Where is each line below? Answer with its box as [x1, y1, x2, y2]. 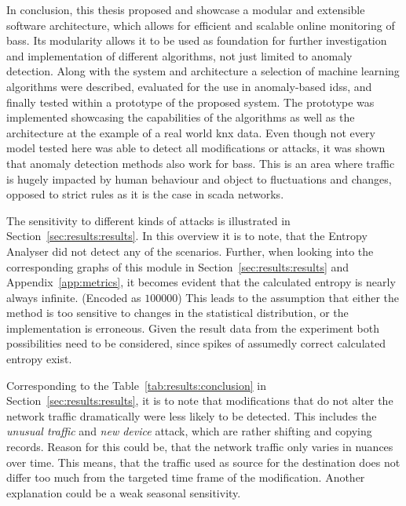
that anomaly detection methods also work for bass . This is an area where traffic [6, 155, 395, 171]
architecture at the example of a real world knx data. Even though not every [6, 124, 375, 140]
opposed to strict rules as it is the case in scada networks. [6, 186, 284, 202]
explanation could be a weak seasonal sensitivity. [6, 484, 241, 501]
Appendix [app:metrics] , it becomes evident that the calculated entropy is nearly [6, 274, 396, 290]
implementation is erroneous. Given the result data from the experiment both [6, 319, 379, 336]
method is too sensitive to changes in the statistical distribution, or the [6, 304, 349, 321]
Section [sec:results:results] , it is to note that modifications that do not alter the [6, 392, 393, 409]
